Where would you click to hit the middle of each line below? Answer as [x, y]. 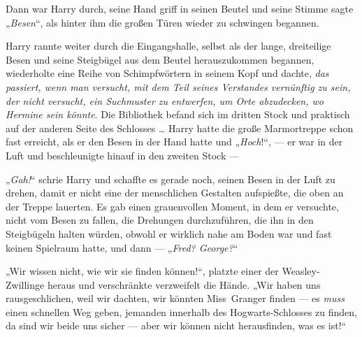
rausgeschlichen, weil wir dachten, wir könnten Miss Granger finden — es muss [175, 298]
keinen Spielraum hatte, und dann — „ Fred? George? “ [122, 247]
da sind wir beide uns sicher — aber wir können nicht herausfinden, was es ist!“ [176, 325]
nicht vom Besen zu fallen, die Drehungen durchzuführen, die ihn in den [160, 220]
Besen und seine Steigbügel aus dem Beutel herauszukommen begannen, [160, 59]
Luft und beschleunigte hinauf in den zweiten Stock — [122, 155]
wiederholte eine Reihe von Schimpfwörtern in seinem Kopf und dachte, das [167, 73]
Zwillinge [25, 284]
